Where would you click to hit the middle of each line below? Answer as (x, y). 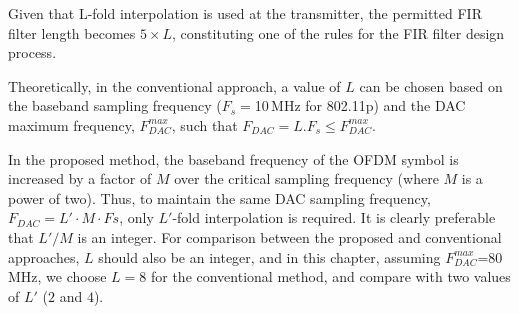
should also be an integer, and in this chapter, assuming (269, 256)
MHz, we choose (57, 276)
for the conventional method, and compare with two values (330, 276)
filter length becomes (72, 32)
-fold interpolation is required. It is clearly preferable (334, 217)
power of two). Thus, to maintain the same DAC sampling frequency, (219, 197)
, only (136, 217)
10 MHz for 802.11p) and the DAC (360, 105)
